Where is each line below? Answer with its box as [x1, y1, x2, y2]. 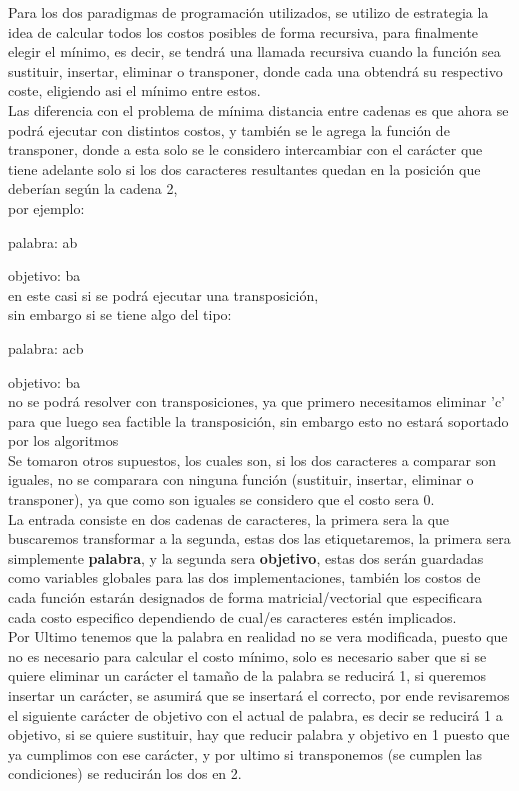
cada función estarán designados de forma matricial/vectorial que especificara [8, 587, 483, 608]
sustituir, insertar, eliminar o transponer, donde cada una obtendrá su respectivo [8, 60, 503, 81]
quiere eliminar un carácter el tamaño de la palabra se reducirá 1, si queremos [8, 665, 487, 686]
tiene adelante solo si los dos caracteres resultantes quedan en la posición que [8, 158, 481, 179]
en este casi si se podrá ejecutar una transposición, [8, 284, 319, 305]
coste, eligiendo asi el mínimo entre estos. [8, 80, 261, 101]
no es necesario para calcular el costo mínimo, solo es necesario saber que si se [8, 645, 487, 666]
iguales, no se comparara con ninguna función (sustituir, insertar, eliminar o [8, 469, 474, 490]
